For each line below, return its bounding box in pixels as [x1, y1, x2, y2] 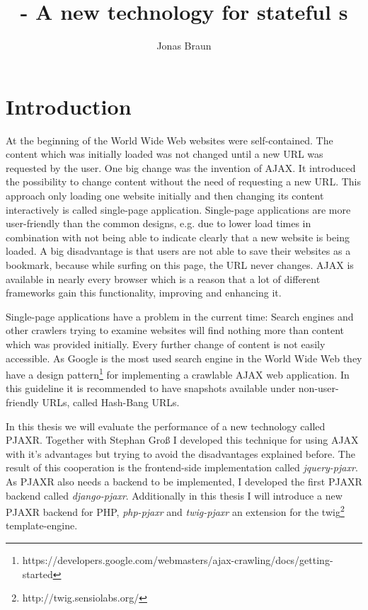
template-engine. [6, 518, 78, 533]
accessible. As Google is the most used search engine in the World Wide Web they [6, 350, 362, 365]
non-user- [298, 381, 339, 396]
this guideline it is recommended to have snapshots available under [6, 381, 296, 396]
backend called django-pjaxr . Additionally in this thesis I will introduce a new [6, 488, 343, 502]
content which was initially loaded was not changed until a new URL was [6, 146, 323, 161]
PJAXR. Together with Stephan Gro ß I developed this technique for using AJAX [6, 432, 359, 447]
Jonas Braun [156, 38, 212, 53]
